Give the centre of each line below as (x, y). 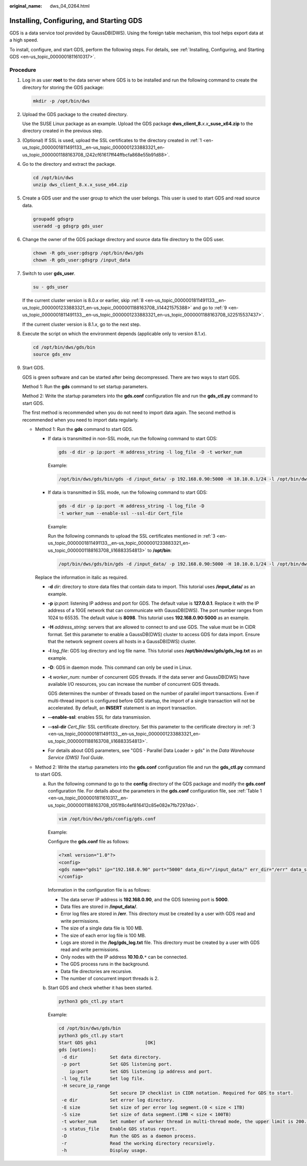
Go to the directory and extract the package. (69, 164)
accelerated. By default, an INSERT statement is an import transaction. (122, 708)
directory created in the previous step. (63, 131)
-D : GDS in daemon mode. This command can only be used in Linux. (120, 667)
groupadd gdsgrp (53, 219)
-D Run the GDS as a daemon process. (129, 1136)
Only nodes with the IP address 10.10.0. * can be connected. (124, 957)
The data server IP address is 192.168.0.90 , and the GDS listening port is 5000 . (145, 899)
